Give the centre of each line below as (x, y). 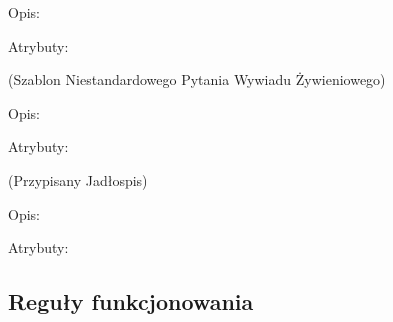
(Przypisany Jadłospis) (78, 179)
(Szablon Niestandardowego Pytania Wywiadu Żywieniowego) (197, 79)
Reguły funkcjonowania (131, 301)
